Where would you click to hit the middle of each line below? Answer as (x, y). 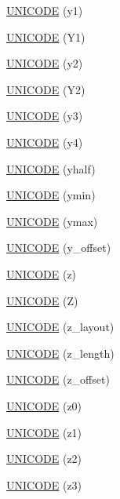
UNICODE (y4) (45, 142)
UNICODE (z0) (44, 405)
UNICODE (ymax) (52, 221)
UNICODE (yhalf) (51, 168)
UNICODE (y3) (45, 116)
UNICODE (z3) (44, 484)
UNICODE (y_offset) (59, 248)
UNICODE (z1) (44, 432)
